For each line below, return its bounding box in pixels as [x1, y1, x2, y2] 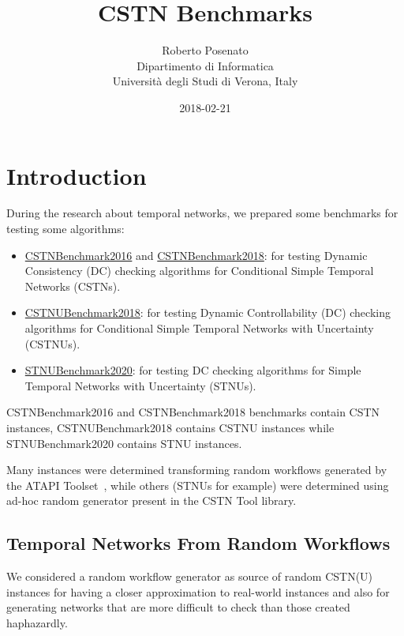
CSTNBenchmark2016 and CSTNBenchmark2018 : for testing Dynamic [24, 246, 368, 263]
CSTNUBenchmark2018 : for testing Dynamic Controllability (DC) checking [24, 304, 391, 321]
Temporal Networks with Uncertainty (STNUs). [24, 377, 256, 393]
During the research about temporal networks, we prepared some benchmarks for [6, 205, 398, 221]
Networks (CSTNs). [24, 277, 121, 294]
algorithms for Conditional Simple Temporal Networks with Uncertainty [24, 320, 374, 336]
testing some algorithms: [6, 220, 125, 237]
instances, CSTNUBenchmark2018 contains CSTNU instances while [6, 419, 335, 435]
